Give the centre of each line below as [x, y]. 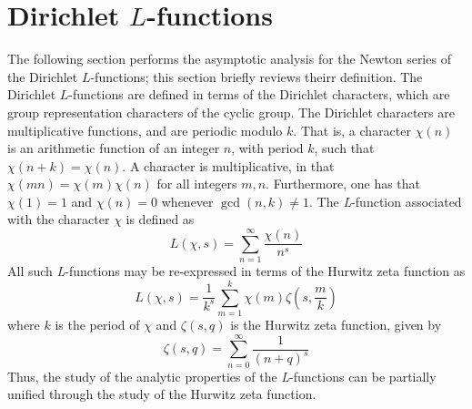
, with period [267, 148]
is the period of [97, 324]
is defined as [160, 219]
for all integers [197, 184]
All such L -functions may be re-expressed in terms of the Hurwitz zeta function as [236, 271]
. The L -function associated [386, 201]
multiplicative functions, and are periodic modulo [145, 130]
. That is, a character [352, 130]
